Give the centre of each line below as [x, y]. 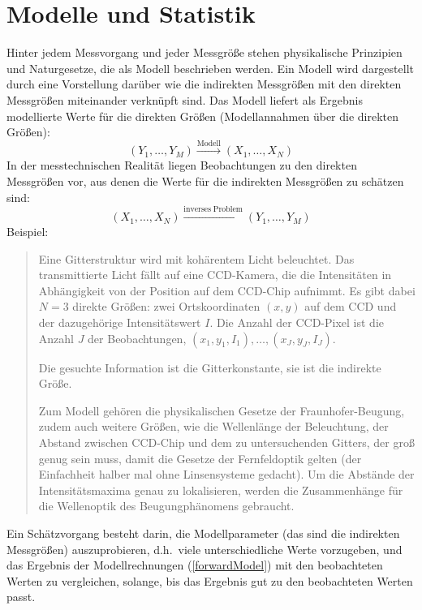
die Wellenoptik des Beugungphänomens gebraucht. [166, 506]
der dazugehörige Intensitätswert [120, 322]
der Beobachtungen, [137, 338]
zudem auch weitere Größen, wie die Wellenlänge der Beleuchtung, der [213, 426]
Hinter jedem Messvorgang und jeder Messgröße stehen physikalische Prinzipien [205, 52]
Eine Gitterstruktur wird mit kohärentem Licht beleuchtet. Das [196, 258]
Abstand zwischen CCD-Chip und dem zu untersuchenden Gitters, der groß [226, 442]
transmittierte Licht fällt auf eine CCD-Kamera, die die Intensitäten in [215, 275]
